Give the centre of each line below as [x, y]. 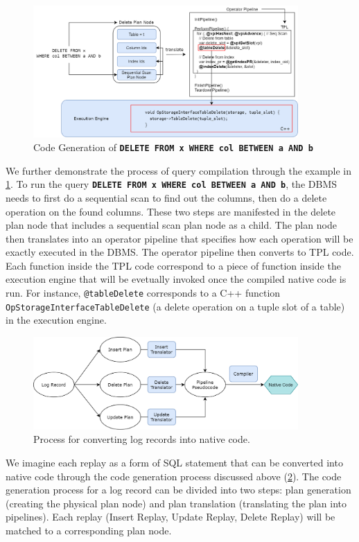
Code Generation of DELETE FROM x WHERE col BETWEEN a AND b [173, 147]
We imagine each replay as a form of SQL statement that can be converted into [174, 462]
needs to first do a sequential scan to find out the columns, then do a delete [166, 197]
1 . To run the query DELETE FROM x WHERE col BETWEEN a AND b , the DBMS [172, 184]
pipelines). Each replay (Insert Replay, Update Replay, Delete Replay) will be [170, 517]
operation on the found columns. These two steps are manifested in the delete [171, 211]
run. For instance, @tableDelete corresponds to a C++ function [143, 293]
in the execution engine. [56, 320]
